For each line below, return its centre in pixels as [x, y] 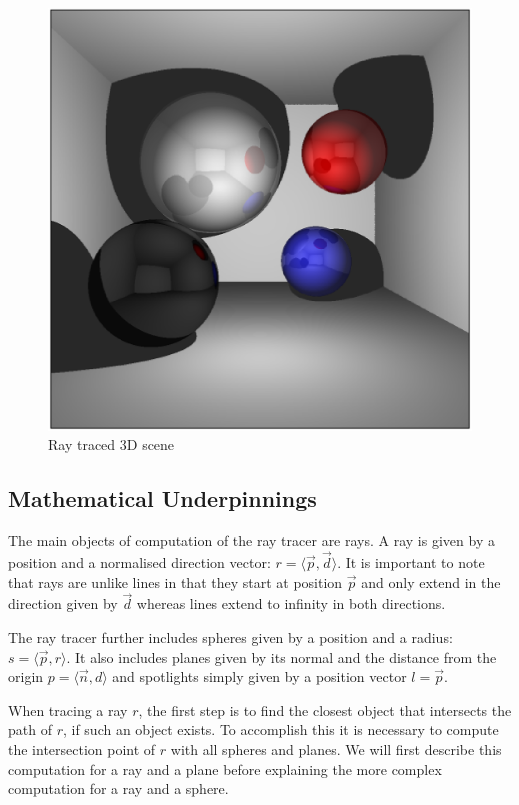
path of [30, 729]
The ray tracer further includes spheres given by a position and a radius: [230, 636]
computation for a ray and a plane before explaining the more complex [225, 768]
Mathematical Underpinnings [162, 498]
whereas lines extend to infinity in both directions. [291, 603]
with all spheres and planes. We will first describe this [336, 748]
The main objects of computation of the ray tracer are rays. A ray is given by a [251, 540]
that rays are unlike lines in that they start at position [175, 581]
